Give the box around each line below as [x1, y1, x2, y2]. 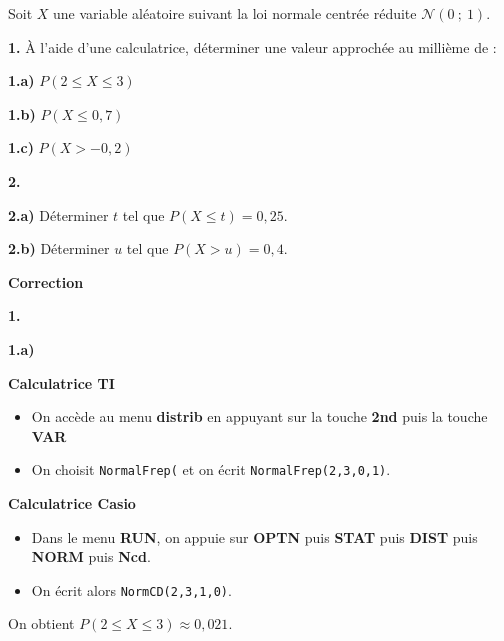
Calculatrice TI [8, 372, 115, 393]
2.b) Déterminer [8, 238, 110, 259]
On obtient [8, 613, 75, 634]
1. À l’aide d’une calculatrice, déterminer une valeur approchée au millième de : [8, 36, 497, 57]
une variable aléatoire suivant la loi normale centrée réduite [53, 3, 417, 23]
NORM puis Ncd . [31, 546, 151, 567]
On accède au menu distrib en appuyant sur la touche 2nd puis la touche [31, 406, 488, 427]
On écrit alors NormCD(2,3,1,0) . [31, 579, 232, 600]
